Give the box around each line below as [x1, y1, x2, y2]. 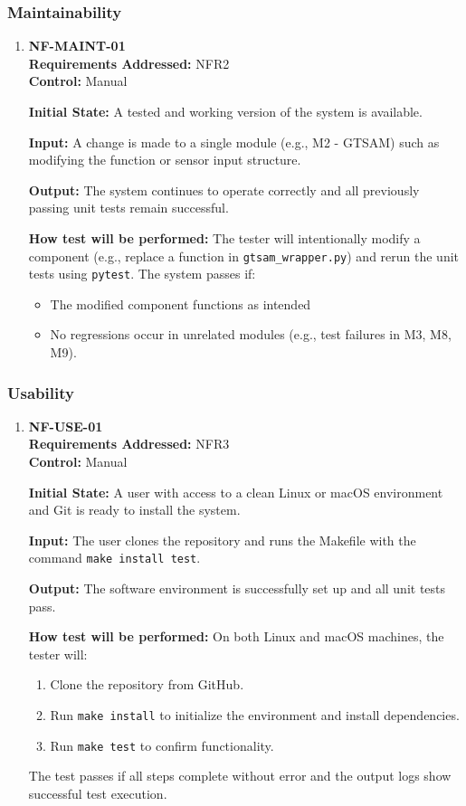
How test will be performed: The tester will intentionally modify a [28, 228, 421, 247]
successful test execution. [28, 783, 167, 802]
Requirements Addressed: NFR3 [28, 434, 230, 453]
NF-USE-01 [28, 416, 103, 435]
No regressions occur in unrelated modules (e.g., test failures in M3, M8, [50, 325, 452, 344]
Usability [7, 381, 74, 403]
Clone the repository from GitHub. [50, 675, 244, 694]
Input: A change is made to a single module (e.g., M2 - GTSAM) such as [28, 132, 440, 151]
